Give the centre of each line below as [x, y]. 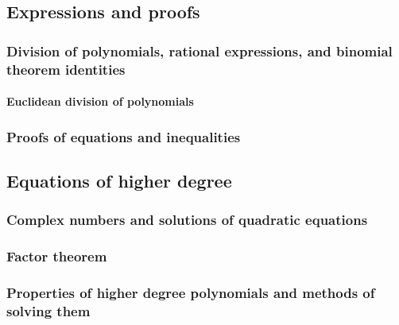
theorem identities [66, 69]
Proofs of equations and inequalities [124, 136]
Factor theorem [57, 256]
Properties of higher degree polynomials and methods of [191, 292]
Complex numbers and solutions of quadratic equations [187, 220]
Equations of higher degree [119, 180]
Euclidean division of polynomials [100, 101]
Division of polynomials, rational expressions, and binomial [199, 50]
